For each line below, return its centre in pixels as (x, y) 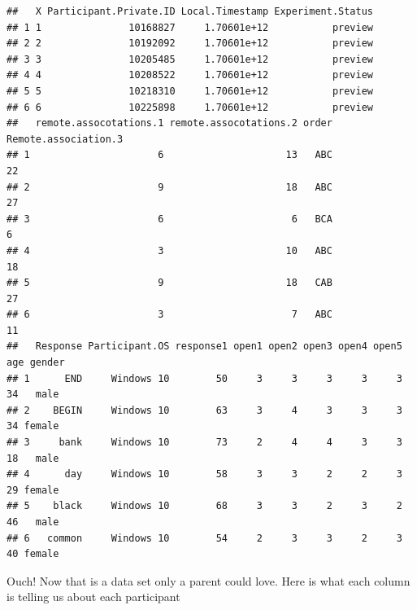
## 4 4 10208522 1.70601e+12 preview (190, 75)
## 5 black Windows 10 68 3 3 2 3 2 (204, 506)
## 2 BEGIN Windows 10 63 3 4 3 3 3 (204, 410)
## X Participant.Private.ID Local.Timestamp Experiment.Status (190, 11)
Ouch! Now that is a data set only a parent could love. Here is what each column (208, 580)
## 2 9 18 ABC (169, 187)
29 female (33, 490)
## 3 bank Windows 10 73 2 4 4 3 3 (204, 443)
